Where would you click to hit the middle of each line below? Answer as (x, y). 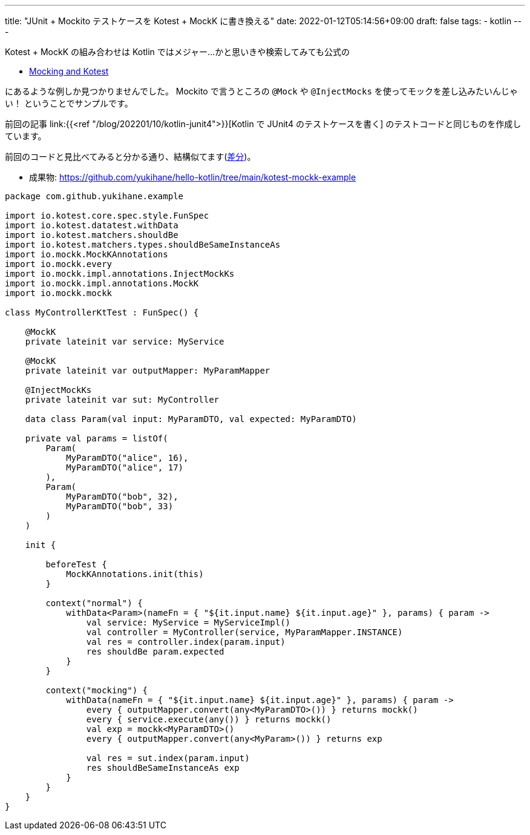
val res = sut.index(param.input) (168, 758)
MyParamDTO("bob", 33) (120, 506)
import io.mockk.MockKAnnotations (87, 254)
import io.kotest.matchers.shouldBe (92, 235)
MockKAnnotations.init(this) (135, 574)
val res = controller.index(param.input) (186, 642)
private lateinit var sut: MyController (122, 400)
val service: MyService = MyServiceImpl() (188, 622)
